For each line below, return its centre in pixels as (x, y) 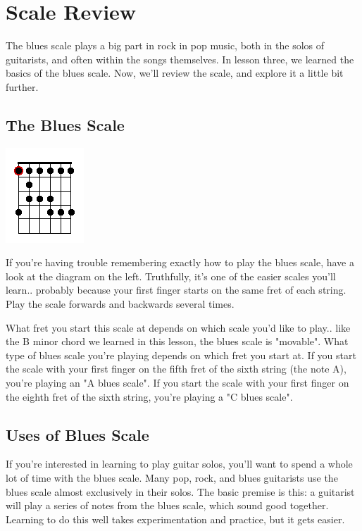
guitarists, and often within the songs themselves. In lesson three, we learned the (180, 59)
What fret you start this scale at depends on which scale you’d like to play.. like (178, 327)
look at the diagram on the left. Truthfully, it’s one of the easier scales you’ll (171, 276)
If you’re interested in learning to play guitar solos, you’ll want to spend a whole (179, 464)
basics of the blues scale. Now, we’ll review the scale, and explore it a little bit (175, 73)
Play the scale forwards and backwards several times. (120, 304)
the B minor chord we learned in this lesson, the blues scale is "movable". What (177, 341)
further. (22, 86)
